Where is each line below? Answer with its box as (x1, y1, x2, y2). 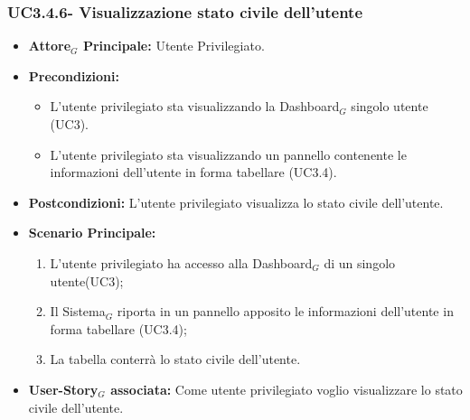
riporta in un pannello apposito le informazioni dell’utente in (117, 302, 454, 321)
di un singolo (324, 253, 396, 272)
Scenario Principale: (28, 223, 156, 242)
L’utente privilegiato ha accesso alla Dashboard (50, 253, 313, 272)
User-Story (28, 379, 99, 398)
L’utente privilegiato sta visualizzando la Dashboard (50, 97, 340, 116)
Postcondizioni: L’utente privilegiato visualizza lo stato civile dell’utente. (28, 192, 444, 211)
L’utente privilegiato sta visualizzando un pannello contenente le (50, 145, 407, 163)
